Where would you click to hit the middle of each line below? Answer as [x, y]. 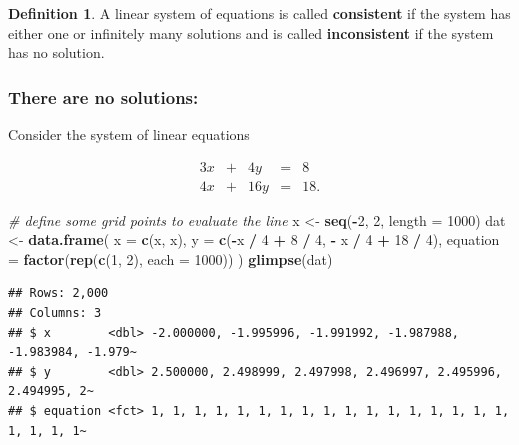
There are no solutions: [103, 96]
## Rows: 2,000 [58, 293]
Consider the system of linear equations [129, 134]
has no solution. [56, 52]
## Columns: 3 [55, 313]
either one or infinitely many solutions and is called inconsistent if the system [251, 32]
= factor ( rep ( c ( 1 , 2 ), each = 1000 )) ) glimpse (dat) [170, 258]
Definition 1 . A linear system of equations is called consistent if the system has [259, 13]
